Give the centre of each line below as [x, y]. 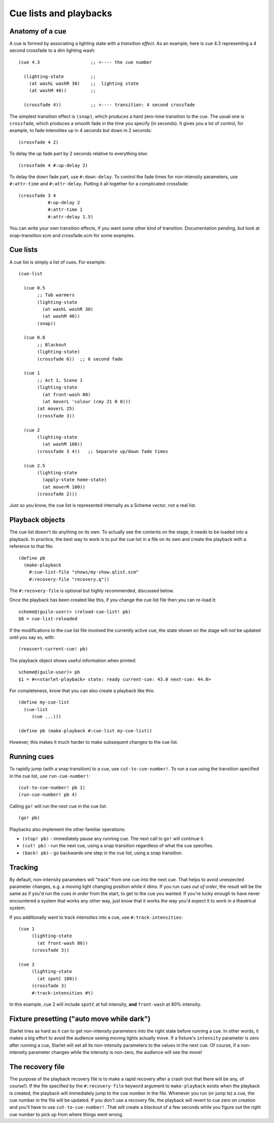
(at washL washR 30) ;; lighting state [84, 84]
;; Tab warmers [56, 295]
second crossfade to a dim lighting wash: [53, 50]
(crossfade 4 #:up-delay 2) [53, 165]
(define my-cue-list [44, 702]
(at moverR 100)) [64, 487]
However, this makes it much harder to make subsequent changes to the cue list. [94, 742]
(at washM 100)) [63, 444]
